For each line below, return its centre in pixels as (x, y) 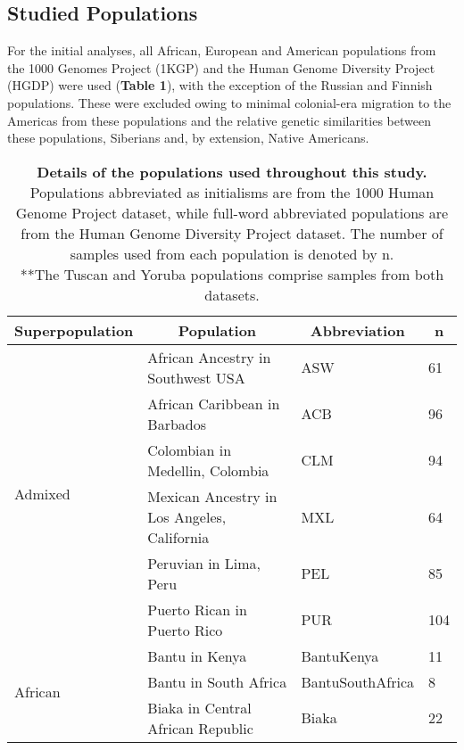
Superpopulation (74, 330)
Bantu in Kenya (197, 655)
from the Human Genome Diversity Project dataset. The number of (232, 233)
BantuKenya (340, 655)
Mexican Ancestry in (212, 496)
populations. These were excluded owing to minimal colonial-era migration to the (229, 102)
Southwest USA (196, 377)
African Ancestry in (209, 357)
